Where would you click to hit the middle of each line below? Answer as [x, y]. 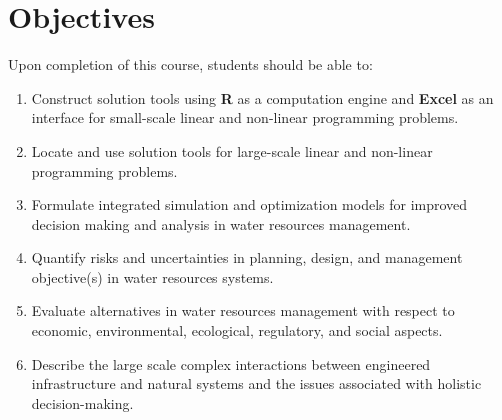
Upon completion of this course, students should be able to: [190, 64]
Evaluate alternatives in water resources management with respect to [243, 310]
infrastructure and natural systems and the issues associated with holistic [256, 383]
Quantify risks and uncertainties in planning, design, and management [247, 257]
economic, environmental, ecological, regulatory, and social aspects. [237, 330]
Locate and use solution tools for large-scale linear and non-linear [232, 150]
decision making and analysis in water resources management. [221, 223]
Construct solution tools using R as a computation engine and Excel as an [262, 97]
